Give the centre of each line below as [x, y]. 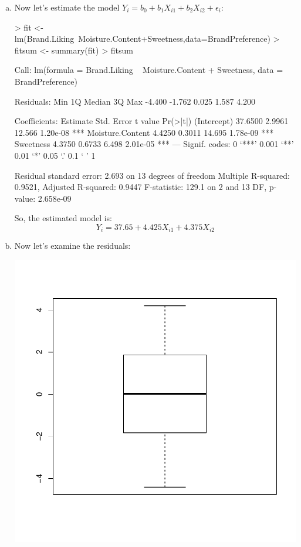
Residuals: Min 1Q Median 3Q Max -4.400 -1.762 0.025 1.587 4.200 [135, 101]
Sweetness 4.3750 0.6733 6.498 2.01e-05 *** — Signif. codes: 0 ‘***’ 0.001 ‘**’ [154, 144]
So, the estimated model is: [63, 218]
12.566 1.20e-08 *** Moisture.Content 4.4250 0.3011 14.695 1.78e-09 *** [144, 132]
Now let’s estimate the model [67, 7]
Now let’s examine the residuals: [72, 246]
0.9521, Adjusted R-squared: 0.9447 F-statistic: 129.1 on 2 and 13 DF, [141, 187]
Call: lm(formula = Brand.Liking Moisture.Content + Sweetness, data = [149, 70]
